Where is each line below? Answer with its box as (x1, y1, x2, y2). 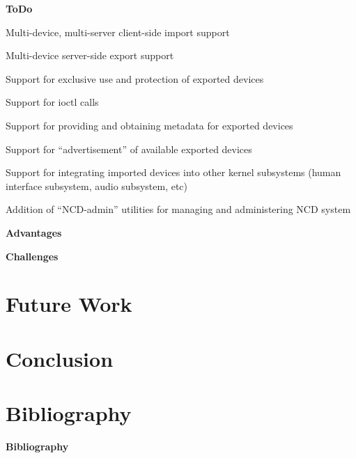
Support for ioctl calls (6, 95, 99, 109)
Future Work (6, 290, 132, 318)
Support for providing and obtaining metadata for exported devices (6, 118, 293, 132)
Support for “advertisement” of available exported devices (6, 141, 252, 156)
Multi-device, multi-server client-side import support (6, 24, 230, 39)
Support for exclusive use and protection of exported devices (6, 71, 264, 86)
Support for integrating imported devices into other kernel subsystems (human (6, 165, 341, 180)
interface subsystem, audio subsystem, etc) (6, 178, 188, 193)
